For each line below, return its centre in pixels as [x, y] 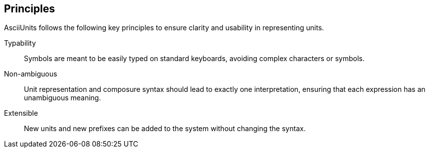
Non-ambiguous [31, 74]
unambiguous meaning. [63, 98]
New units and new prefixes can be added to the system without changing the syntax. [165, 129]
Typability [20, 43]
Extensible [21, 113]
